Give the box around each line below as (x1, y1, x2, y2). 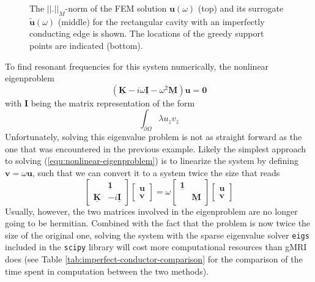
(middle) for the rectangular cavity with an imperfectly (57, 15, 265, 28)
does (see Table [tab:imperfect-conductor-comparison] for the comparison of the (5, 253, 303, 265)
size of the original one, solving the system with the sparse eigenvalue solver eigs (5, 228, 309, 241)
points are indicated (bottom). (29, 39, 143, 51)
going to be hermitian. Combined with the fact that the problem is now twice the (5, 217, 311, 229)
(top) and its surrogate (198, 2, 284, 14)
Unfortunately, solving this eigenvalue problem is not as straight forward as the (5, 130, 302, 143)
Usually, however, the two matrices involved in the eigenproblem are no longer (5, 204, 298, 217)
